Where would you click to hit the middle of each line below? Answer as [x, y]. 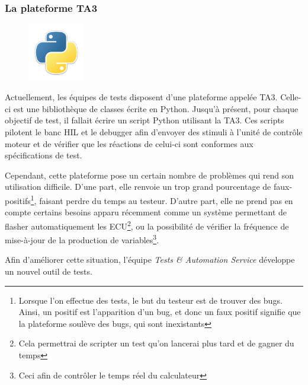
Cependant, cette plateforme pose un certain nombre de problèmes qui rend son [150, 175]
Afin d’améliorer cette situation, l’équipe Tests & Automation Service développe [150, 260]
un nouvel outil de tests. [49, 271]
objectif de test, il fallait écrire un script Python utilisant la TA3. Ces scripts [145, 120]
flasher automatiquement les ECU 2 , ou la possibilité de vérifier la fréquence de [147, 225]
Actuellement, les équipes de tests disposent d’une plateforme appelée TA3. [141, 97]
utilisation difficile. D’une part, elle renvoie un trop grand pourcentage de [138, 187]
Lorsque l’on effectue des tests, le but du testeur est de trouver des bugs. [150, 300]
